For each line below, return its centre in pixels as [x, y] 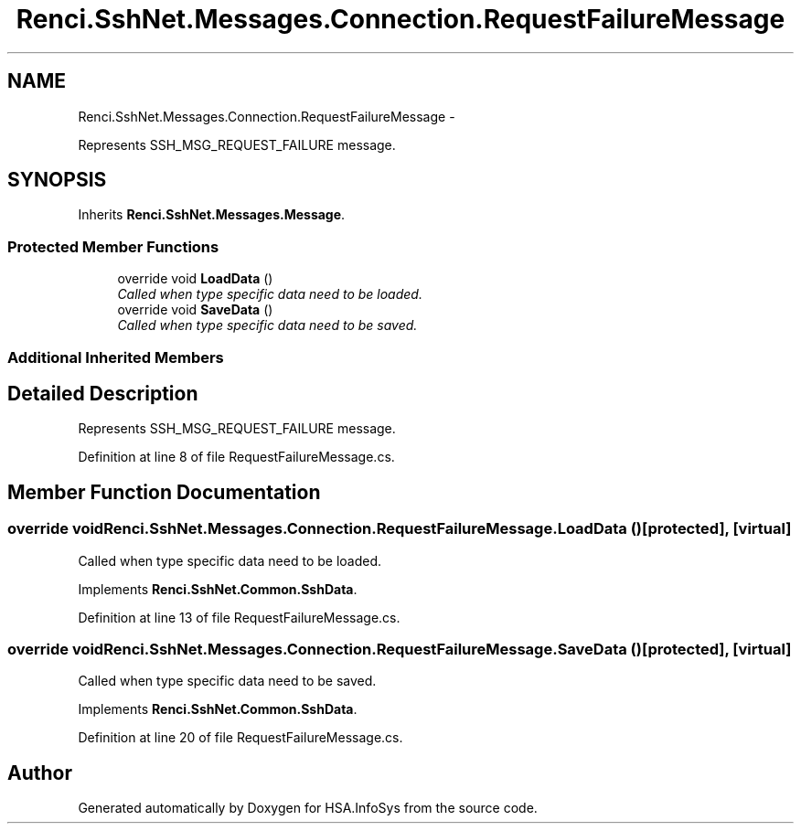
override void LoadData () [195, 279]
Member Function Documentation [164, 492]
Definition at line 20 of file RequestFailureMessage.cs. [240, 738]
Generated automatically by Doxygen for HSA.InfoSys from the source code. [308, 808]
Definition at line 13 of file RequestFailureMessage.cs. [239, 617]
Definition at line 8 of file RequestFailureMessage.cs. [236, 457]
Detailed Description [103, 393]
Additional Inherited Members [116, 357]
